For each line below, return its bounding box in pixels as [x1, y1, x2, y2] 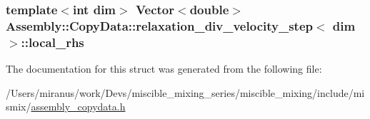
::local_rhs [21, 33, 84, 51]
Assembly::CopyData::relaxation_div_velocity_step [6, 16, 313, 34]
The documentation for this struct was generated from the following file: [6, 61, 322, 76]
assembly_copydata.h [31, 99, 126, 114]
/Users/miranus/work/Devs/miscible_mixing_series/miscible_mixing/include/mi [6, 85, 365, 100]
